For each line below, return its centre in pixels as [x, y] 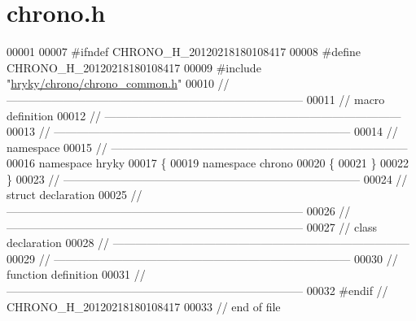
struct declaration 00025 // [74, 195]
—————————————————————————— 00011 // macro [196, 99]
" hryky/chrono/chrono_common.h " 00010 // [118, 83]
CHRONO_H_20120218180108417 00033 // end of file [144, 306]
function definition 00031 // [76, 274]
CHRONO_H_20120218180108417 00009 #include [134, 67]
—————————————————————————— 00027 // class [192, 226]
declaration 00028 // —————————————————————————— [208, 243]
